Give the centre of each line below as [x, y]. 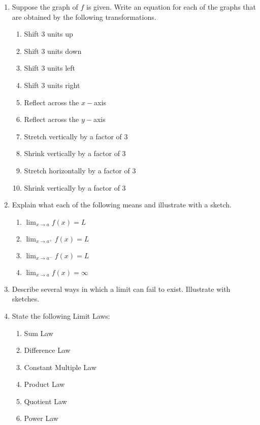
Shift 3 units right [52, 85]
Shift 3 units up [48, 34]
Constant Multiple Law [60, 367]
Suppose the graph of [45, 7]
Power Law [41, 418]
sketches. [26, 299]
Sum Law [39, 333]
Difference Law [47, 350]
